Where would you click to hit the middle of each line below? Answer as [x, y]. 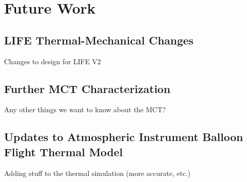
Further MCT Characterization [87, 88]
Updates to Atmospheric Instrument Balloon [124, 137]
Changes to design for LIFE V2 [53, 61]
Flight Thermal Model [64, 151]
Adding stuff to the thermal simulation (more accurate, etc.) [97, 173]
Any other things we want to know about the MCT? [85, 109]
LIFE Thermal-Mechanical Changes [99, 40]
